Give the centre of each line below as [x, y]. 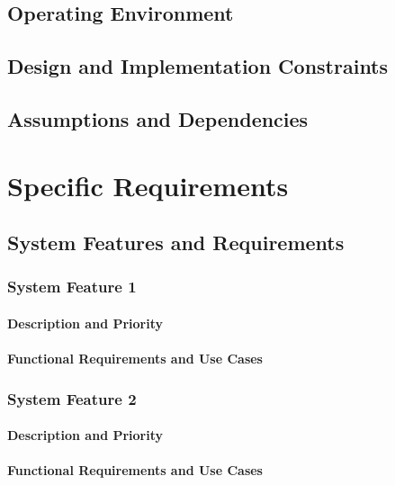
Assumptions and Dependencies [158, 118]
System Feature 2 [72, 398]
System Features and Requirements [176, 242]
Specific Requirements [148, 185]
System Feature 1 [72, 287]
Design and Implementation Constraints [198, 66]
